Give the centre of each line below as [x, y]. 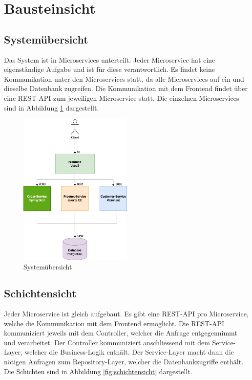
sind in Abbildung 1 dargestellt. [52, 107]
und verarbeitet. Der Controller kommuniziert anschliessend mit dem [107, 342]
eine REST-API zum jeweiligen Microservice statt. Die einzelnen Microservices [122, 98]
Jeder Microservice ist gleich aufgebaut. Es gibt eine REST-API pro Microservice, [126, 314]
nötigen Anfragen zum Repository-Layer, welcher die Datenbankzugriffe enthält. [124, 362]
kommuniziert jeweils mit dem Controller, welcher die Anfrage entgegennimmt [121, 333]
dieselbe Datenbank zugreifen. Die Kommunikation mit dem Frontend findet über [126, 88]
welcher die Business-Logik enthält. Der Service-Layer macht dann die [129, 352]
